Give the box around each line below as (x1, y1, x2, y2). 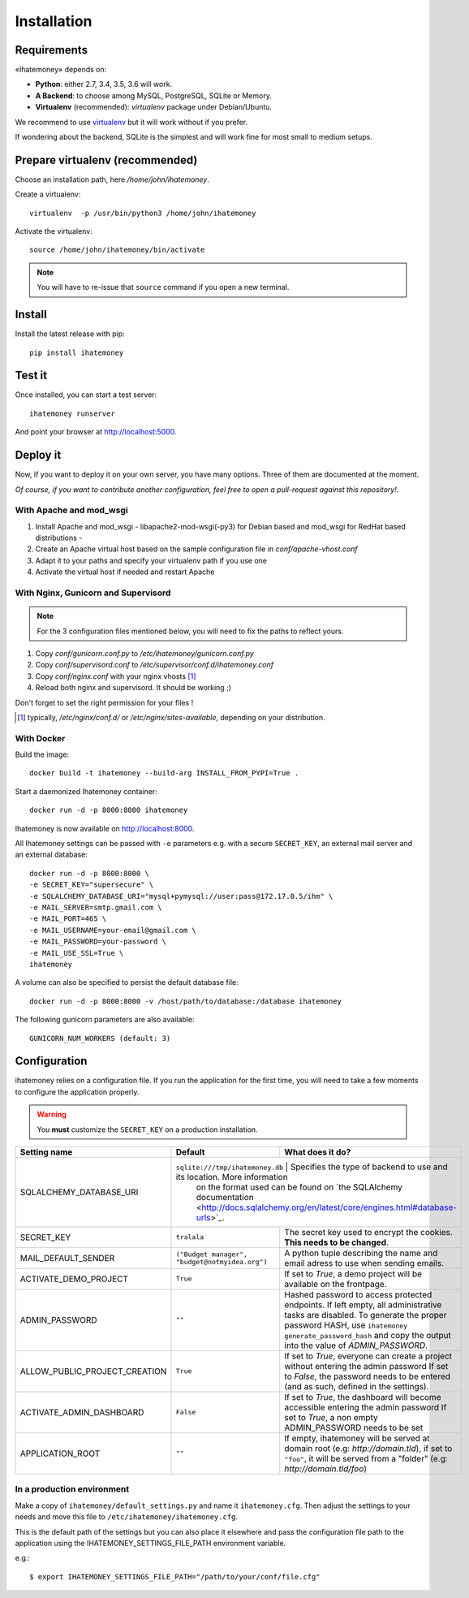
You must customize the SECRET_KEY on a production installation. (37, 1125, 259, 1134)
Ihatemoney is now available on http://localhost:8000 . (15, 823, 195, 833)
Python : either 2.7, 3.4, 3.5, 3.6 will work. (35, 80, 173, 89)
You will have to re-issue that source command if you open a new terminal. (37, 283, 290, 292)
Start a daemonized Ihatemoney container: (15, 786, 157, 796)
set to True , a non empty (284, 1411, 378, 1423)
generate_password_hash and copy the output (284, 1329, 452, 1341)
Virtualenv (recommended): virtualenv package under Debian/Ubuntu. (35, 102, 272, 112)
